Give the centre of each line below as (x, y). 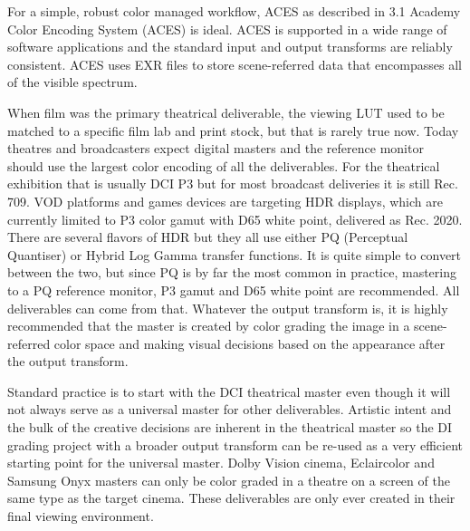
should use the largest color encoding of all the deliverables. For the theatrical (224, 165)
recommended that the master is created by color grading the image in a (209, 326)
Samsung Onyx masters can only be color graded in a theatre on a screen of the (229, 480)
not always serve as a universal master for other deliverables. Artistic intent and (230, 409)
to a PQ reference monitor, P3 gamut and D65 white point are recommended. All (234, 290)
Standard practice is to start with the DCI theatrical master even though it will (229, 391)
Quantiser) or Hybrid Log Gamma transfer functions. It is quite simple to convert (235, 254)
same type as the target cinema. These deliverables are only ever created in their (231, 498)
